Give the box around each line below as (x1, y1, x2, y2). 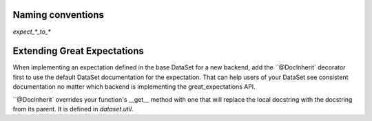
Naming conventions (12, 9, 105, 21)
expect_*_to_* (12, 27, 51, 36)
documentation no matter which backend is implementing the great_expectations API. (12, 82, 256, 91)
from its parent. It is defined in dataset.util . (12, 104, 134, 113)
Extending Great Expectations (12, 45, 145, 57)
